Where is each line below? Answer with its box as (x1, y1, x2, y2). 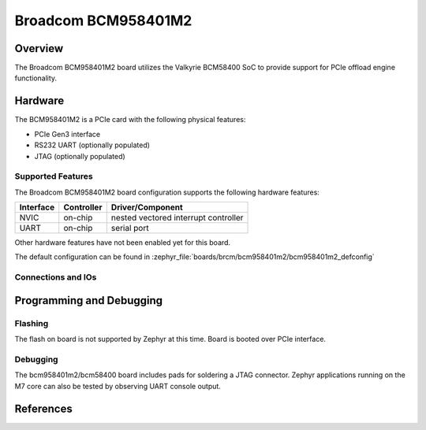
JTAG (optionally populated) (34, 151, 125, 161)
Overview (14, 42, 64, 55)
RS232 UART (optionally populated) (34, 140, 150, 150)
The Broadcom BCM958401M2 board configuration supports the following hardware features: (14, 187, 319, 197)
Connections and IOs (14, 272, 97, 283)
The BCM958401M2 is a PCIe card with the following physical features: (14, 115, 246, 124)
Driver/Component (110, 202, 183, 213)
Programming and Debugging (14, 294, 163, 307)
